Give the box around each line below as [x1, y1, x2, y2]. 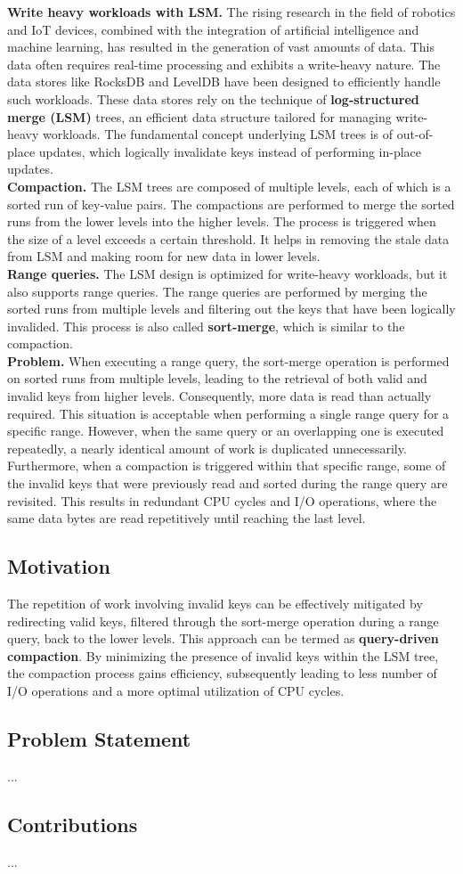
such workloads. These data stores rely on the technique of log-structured [7, 89, 419, 108]
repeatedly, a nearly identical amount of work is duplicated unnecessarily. [7, 438, 407, 457]
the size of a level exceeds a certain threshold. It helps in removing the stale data [7, 229, 450, 248]
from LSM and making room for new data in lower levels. [7, 247, 321, 265]
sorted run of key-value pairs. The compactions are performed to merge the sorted [7, 194, 455, 213]
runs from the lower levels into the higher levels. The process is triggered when [7, 212, 436, 231]
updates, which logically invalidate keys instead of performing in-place [38, 142, 422, 160]
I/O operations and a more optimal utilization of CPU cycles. [7, 681, 345, 699]
